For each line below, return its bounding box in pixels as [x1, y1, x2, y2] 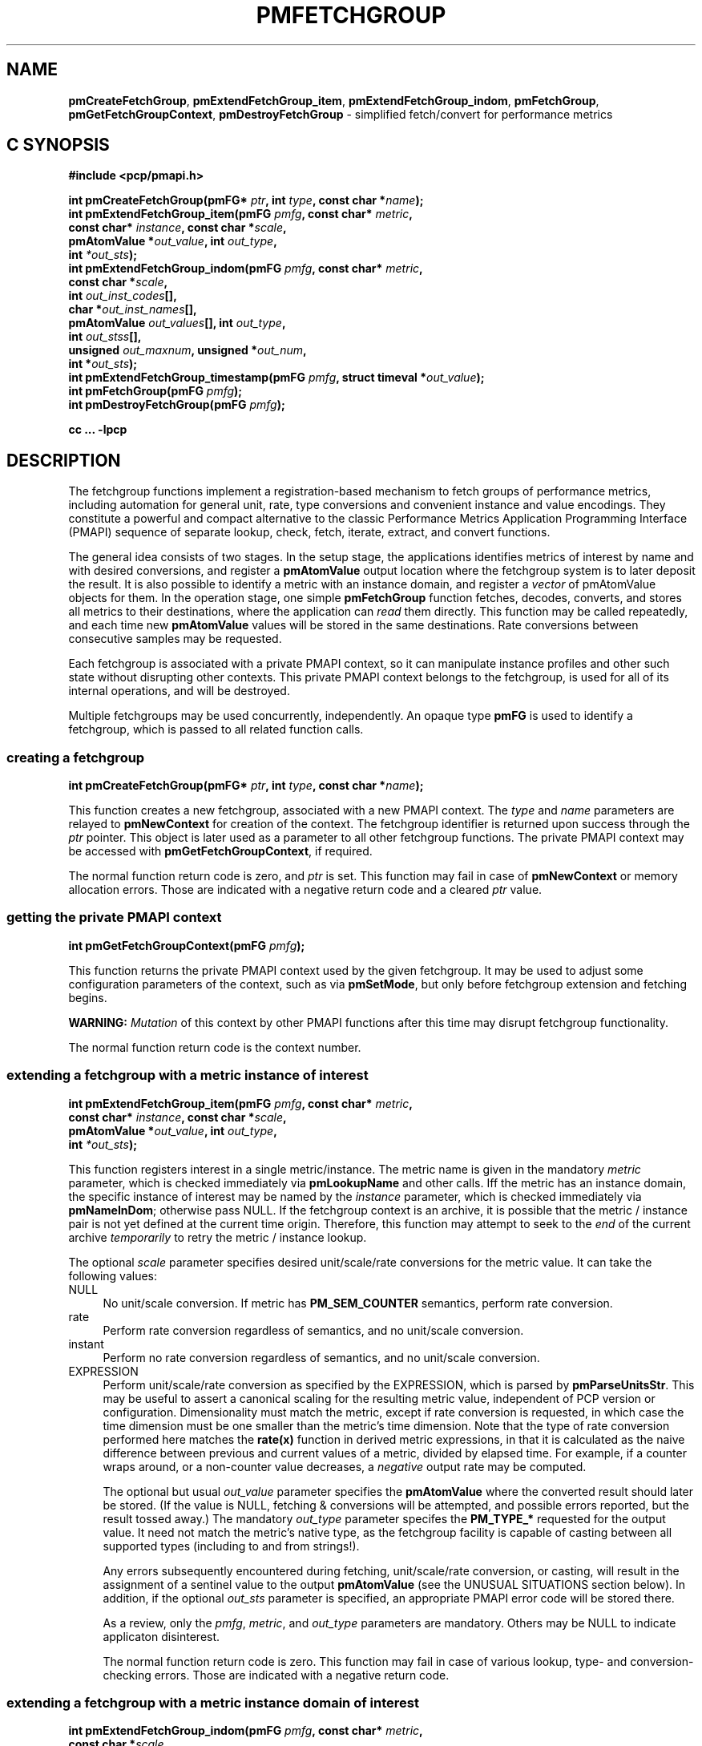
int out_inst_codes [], [68, 289, 177, 303]
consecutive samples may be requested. [68, 632, 282, 646]
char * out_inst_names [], [68, 302, 197, 317]
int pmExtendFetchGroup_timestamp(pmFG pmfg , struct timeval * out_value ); [68, 370, 485, 385]
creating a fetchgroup [6, 749, 145, 766]
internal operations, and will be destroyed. [68, 684, 290, 698]
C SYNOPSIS [6, 135, 110, 156]
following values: [68, 1268, 158, 1283]
